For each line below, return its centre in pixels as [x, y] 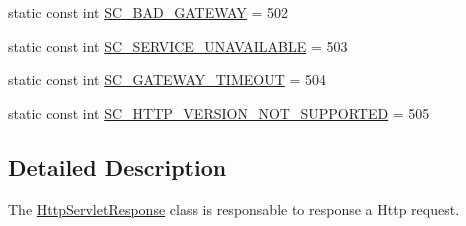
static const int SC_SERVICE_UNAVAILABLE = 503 [178, 45]
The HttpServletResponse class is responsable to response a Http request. [234, 208]
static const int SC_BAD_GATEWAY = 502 [148, 12]
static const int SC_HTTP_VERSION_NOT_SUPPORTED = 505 [219, 112]
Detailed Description [117, 166]
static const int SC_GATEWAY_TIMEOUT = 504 [167, 79]
